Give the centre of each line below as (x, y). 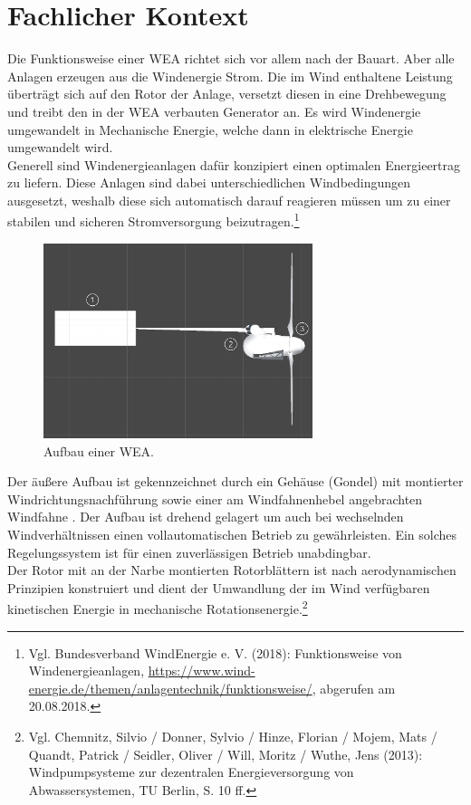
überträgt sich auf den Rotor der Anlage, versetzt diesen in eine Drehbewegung (227, 94)
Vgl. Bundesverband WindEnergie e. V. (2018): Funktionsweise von (215, 652)
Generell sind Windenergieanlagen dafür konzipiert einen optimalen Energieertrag (234, 164)
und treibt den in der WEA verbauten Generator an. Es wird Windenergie (214, 111)
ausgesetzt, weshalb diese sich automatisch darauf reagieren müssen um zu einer (229, 200)
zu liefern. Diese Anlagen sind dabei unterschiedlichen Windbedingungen (209, 182)
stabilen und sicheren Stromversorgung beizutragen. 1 (154, 220)
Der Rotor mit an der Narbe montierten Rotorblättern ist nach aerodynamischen (232, 570)
